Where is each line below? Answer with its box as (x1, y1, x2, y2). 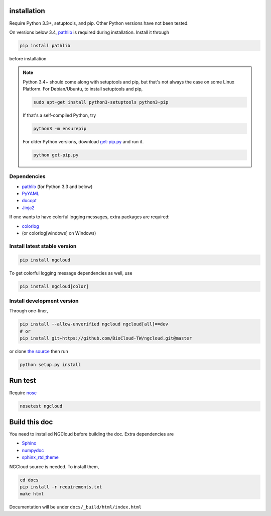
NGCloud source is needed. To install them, (9, 463, 99, 470)
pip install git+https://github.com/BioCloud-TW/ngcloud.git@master (20, 335, 192, 341)
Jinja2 (22, 204, 35, 211)
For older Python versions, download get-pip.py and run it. (23, 138, 144, 144)
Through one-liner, (9, 308, 48, 314)
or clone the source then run (9, 349, 68, 355)
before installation (9, 55, 47, 61)
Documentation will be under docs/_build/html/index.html (9, 504, 142, 510)
